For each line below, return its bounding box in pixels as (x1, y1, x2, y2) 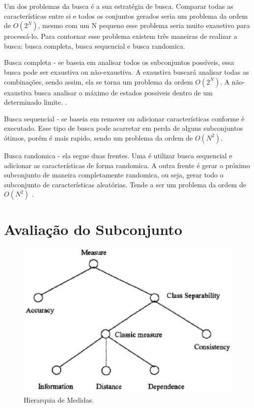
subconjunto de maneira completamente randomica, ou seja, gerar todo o (4, 170, 224, 180)
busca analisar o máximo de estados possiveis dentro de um (34, 87, 213, 97)
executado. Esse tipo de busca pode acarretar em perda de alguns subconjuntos (4, 123, 243, 133)
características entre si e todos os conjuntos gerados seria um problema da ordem (4, 10, 248, 21)
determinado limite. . (4, 97, 67, 107)
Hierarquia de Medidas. (24, 394, 94, 405)
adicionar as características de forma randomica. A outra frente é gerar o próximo (4, 160, 250, 170)
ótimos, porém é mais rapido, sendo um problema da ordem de (4, 132, 193, 143)
